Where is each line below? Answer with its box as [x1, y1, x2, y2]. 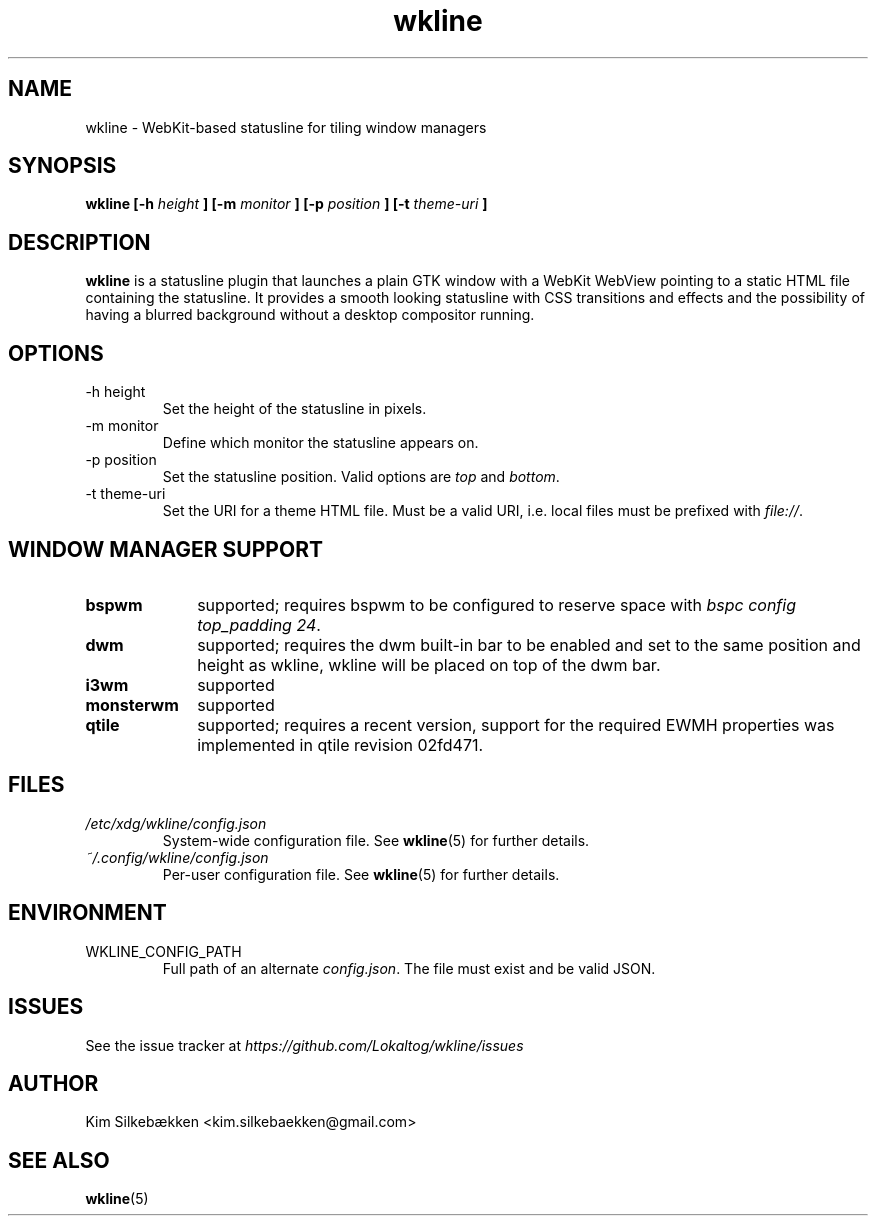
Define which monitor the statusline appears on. [162, 434, 479, 452]
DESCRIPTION [8, 229, 151, 255]
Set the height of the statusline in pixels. [162, 400, 427, 418]
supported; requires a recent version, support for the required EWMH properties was [197, 714, 835, 735]
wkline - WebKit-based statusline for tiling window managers [85, 118, 487, 136]
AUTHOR [8, 1070, 99, 1096]
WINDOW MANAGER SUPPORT [8, 536, 323, 562]
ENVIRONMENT [8, 900, 167, 926]
